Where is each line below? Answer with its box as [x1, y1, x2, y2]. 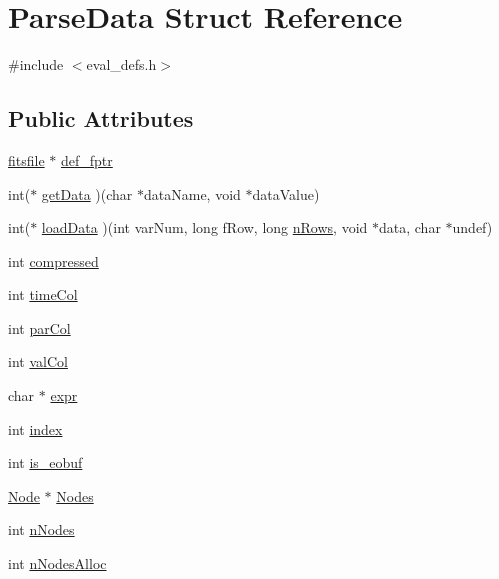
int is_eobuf [8, 452, 83, 473]
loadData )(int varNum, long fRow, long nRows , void [41, 217, 368, 238]
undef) [452, 217, 493, 238]
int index [8, 418, 63, 439]
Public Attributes [8, 103, 194, 134]
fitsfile [8, 149, 45, 170]
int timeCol [8, 284, 78, 305]
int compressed [8, 250, 99, 271]
